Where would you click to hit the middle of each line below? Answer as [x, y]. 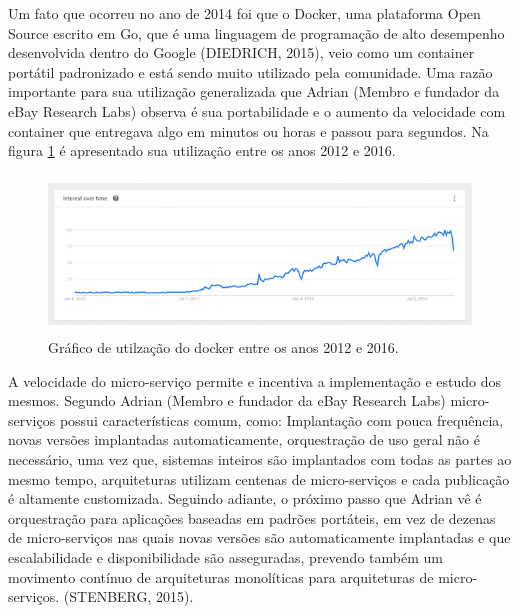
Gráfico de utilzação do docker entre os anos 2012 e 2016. [223, 347]
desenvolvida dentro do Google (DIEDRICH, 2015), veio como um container [241, 52]
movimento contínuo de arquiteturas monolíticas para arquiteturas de [221, 576]
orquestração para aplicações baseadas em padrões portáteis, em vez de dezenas [252, 517]
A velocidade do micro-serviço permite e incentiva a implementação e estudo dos [254, 380]
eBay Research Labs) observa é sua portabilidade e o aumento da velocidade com [257, 110]
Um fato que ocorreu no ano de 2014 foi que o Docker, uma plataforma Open [244, 13]
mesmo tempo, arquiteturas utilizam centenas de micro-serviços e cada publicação [259, 478]
